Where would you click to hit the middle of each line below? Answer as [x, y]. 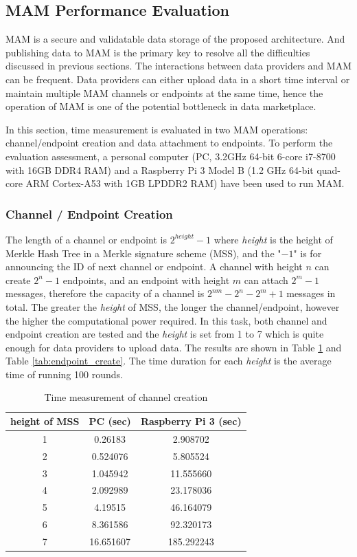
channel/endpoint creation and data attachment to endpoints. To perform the [169, 143]
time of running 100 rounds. [64, 374]
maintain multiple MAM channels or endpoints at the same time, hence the [164, 92]
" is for [308, 253]
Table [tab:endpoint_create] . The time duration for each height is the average [169, 361]
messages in [311, 293]
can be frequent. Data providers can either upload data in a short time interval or [178, 79]
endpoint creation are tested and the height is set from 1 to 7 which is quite [165, 334]
